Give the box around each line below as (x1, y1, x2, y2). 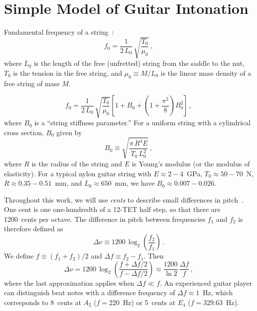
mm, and (55, 178, 82, 188)
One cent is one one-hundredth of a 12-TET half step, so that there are (4, 204, 220, 214)
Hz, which (203, 287, 233, 298)
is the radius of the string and (31, 158, 122, 168)
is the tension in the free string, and (13, 67, 122, 78)
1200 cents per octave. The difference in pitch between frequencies (4, 213, 206, 224)
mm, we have (115, 178, 155, 188)
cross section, (4, 127, 44, 137)
